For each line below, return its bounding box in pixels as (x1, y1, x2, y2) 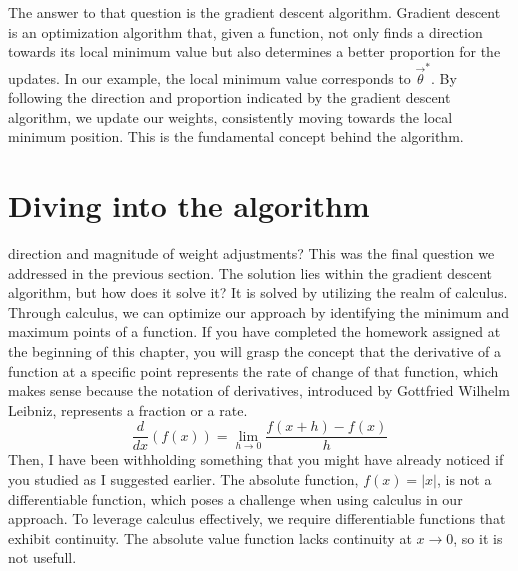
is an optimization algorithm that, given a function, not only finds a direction (8, 21, 483, 42)
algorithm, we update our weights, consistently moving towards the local (8, 106, 453, 127)
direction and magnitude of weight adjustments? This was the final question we (8, 243, 495, 263)
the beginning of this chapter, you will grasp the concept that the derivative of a (8, 340, 502, 361)
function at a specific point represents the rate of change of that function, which (8, 360, 499, 381)
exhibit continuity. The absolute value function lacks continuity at (8, 527, 412, 548)
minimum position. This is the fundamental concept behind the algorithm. (8, 126, 464, 147)
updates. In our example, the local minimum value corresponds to (8, 67, 411, 88)
